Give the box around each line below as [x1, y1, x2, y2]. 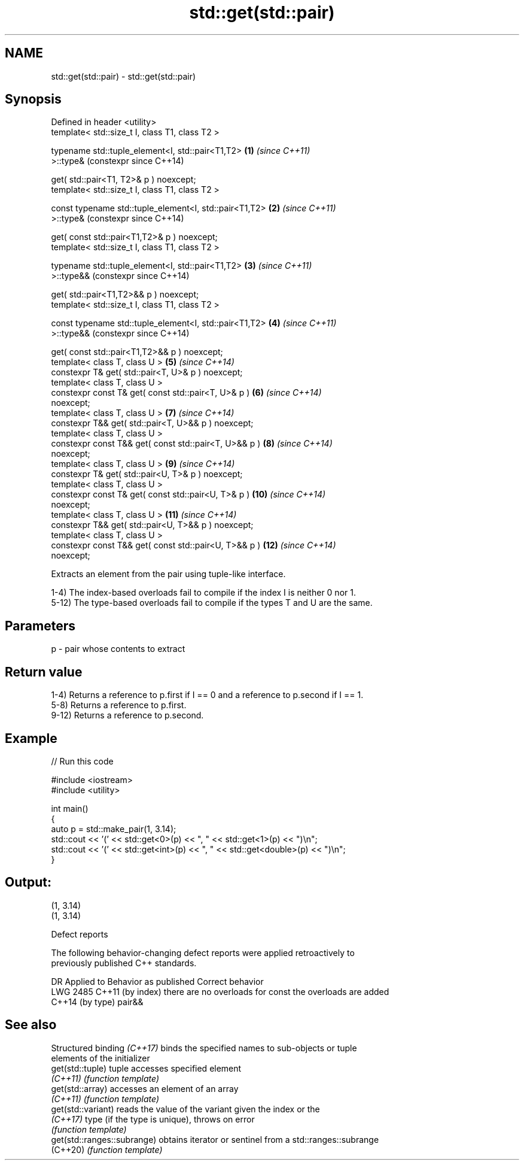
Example [5, 730, 57, 746]
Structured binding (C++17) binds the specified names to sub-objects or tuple [51, 1042, 357, 1053]
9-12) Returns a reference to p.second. [51, 710, 204, 721]
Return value [5, 664, 83, 679]
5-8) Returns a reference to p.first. [51, 700, 187, 711]
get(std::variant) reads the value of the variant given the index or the [51, 1103, 320, 1114]
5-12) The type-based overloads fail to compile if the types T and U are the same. [51, 597, 373, 608]
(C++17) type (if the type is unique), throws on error [51, 1114, 255, 1124]
